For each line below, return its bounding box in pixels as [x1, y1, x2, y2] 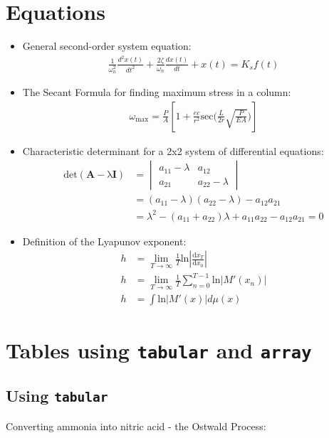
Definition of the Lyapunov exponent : [22, 233, 187, 248]
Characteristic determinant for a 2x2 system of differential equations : [22, 143, 324, 158]
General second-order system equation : [22, 38, 192, 53]
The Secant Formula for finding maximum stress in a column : [22, 84, 291, 99]
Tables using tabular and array [6, 335, 312, 364]
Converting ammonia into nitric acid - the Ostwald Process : [6, 418, 266, 433]
